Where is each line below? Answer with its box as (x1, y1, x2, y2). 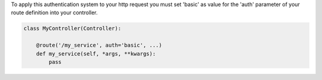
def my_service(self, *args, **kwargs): (36, 50, 156, 57)
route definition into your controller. (11, 9, 98, 16)
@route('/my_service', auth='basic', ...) (36, 42, 162, 49)
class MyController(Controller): (23, 25, 122, 32)
